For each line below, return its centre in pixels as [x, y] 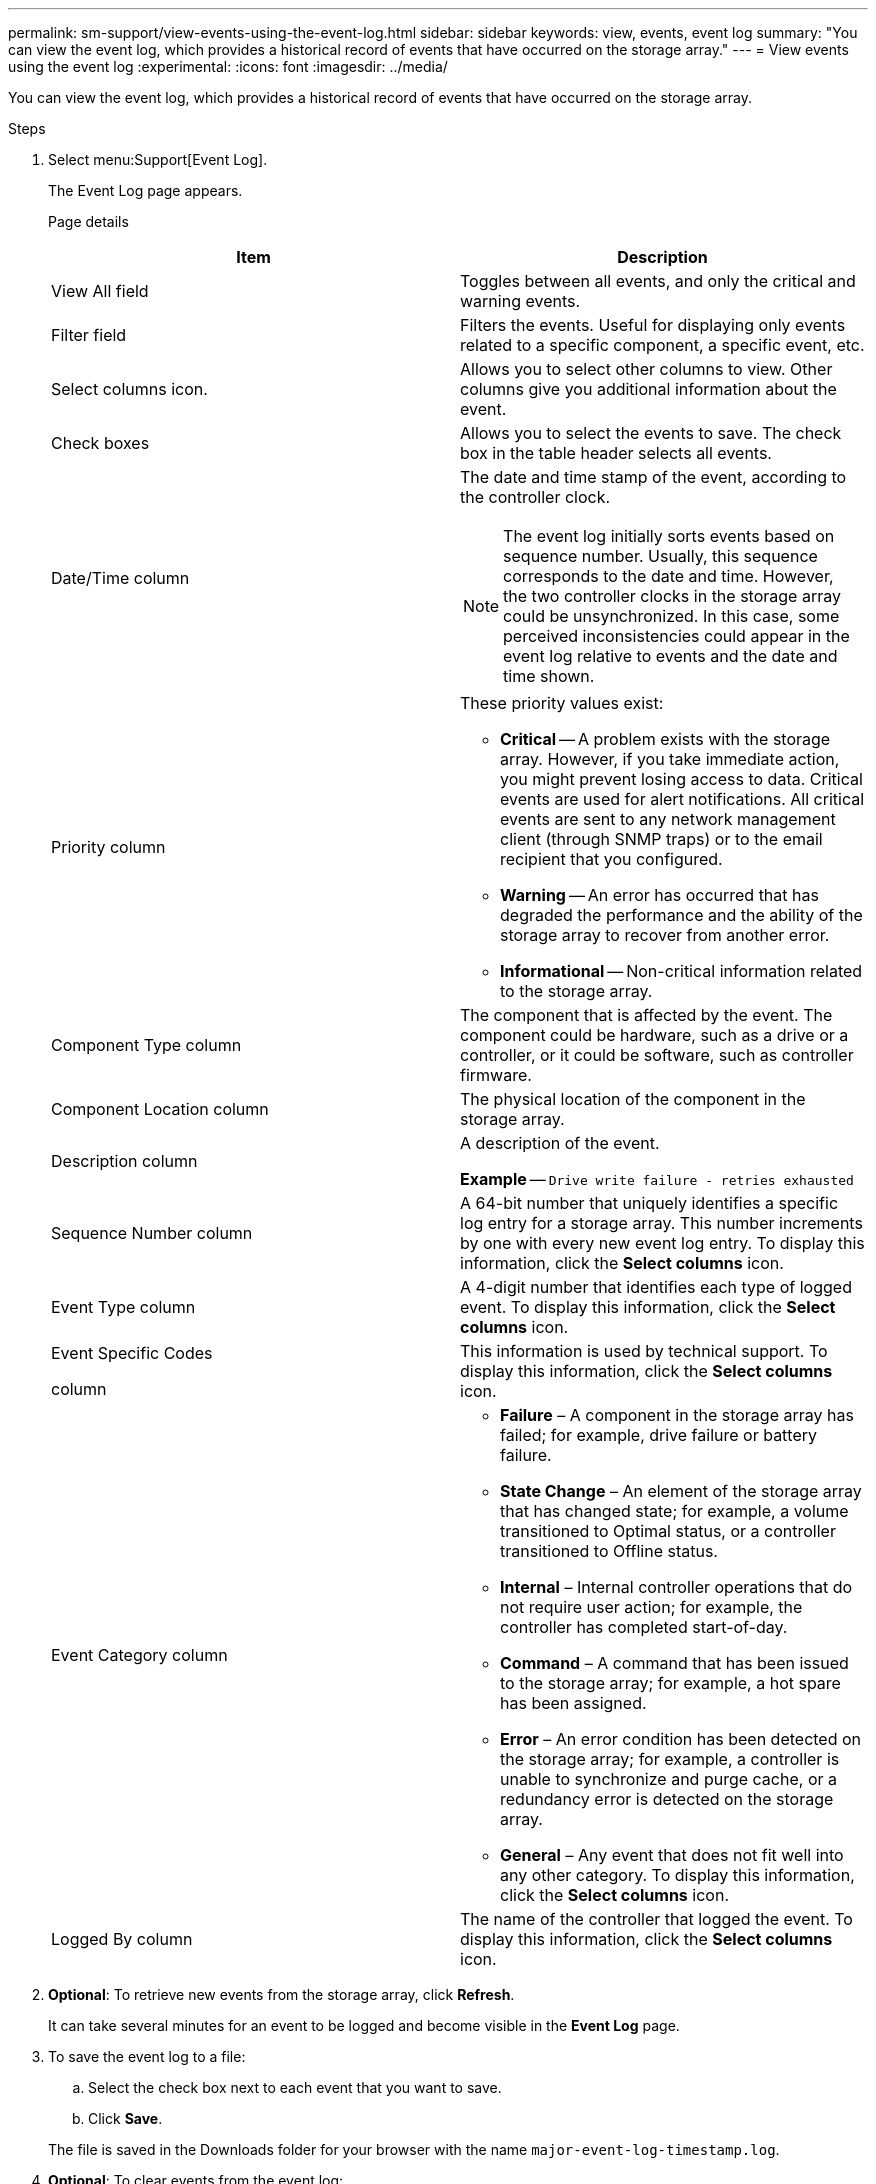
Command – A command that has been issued [674, 1663]
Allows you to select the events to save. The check [651, 433]
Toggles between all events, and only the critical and [658, 281]
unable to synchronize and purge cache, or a [668, 1779]
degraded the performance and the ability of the [681, 915]
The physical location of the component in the [633, 1099]
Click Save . [125, 2118]
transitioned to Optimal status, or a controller [668, 1531]
